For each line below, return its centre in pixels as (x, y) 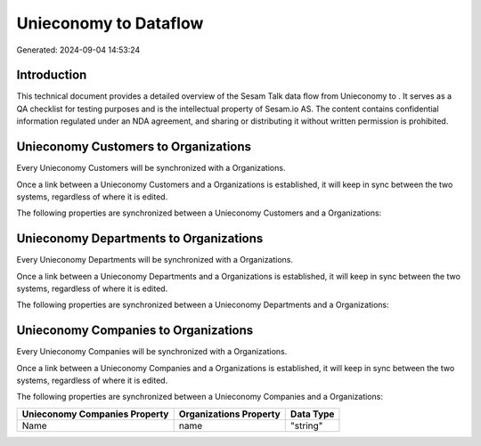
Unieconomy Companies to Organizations (135, 331)
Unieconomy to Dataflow (110, 23)
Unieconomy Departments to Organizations (140, 239)
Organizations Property (229, 414)
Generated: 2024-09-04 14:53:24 (78, 50)
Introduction (52, 75)
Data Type (312, 414)
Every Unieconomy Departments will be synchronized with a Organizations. (155, 260)
